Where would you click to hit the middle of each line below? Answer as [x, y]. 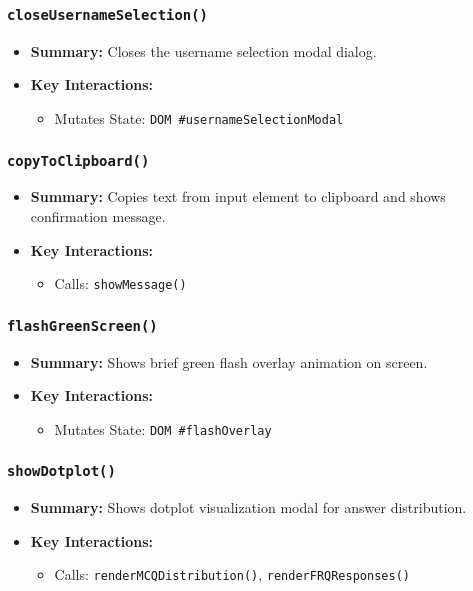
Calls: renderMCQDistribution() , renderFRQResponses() [232, 574]
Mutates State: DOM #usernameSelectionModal [199, 117]
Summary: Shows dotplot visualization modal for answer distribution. [248, 507]
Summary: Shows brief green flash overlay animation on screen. [229, 361]
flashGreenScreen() [82, 325]
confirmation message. [98, 216]
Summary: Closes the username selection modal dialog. [203, 50]
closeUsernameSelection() [107, 14]
